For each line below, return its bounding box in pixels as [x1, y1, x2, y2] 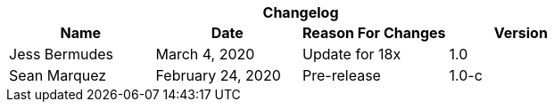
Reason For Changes [302, 24, 446, 42]
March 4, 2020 [155, 45, 255, 63]
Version [493, 24, 548, 42]
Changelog [262, 4, 339, 21]
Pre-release [302, 66, 381, 84]
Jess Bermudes [9, 45, 113, 63]
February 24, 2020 [155, 66, 281, 84]
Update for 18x [302, 45, 401, 63]
